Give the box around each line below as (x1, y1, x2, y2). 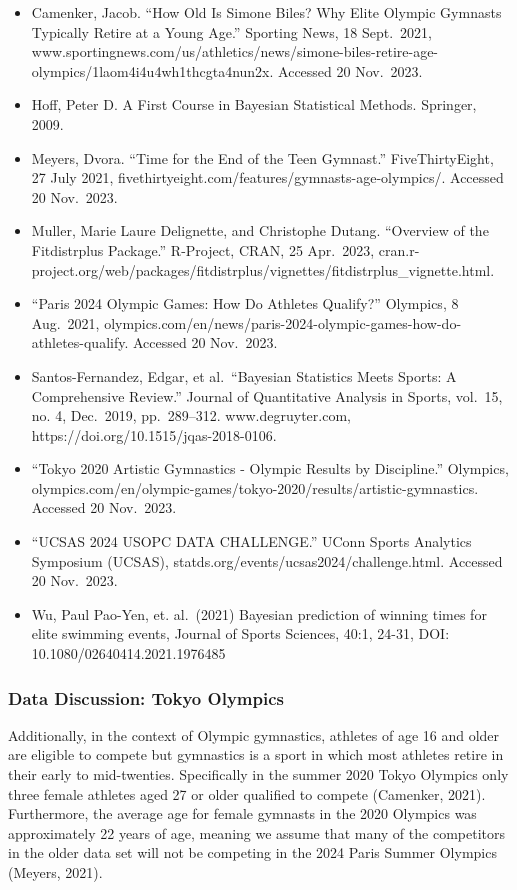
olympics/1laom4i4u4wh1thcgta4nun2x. (31, 60, 274, 81)
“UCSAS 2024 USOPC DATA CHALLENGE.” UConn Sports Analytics (31, 531, 472, 552)
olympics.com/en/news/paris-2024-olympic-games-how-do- (104, 312, 462, 333)
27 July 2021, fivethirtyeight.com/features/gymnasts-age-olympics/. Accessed (31, 167, 504, 188)
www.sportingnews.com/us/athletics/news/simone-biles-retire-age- (31, 41, 439, 62)
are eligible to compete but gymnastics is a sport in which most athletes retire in (8, 744, 504, 765)
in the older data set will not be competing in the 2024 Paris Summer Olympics (8, 842, 497, 863)
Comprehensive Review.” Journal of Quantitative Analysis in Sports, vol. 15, (31, 385, 503, 406)
